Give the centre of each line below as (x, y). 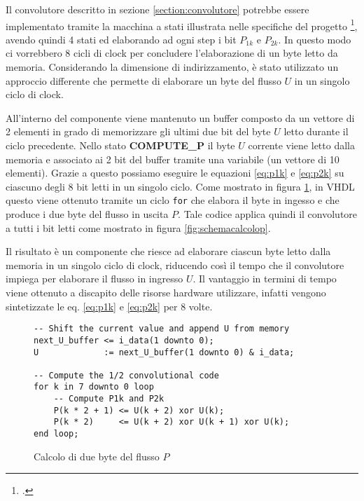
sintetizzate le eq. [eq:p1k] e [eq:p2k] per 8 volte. (109, 306)
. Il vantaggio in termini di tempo (265, 279)
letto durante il (316, 131)
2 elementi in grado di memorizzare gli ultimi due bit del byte (138, 131)
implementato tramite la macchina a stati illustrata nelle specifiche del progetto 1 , (182, 25)
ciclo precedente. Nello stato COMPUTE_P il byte (120, 145)
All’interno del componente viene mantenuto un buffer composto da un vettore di (180, 117)
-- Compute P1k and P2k (109, 399)
